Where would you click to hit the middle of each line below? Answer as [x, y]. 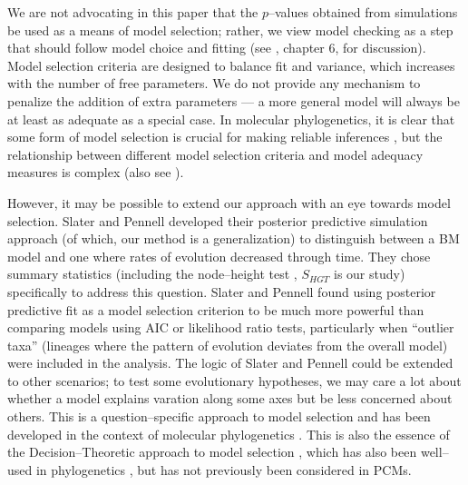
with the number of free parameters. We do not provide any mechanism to [214, 83]
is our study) [370, 274]
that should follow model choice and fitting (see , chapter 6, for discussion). [217, 48]
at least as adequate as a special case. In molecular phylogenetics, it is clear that [231, 119]
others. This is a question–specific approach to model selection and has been [219, 416]
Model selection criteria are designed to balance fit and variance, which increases [231, 65]
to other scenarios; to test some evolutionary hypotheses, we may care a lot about [234, 380]
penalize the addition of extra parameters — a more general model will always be [234, 100]
